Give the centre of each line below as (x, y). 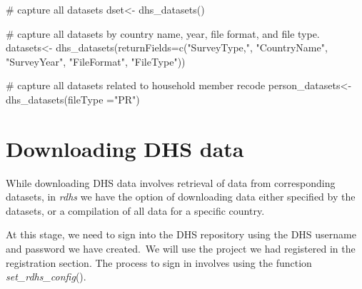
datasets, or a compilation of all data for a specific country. (135, 210)
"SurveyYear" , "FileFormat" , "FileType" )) (96, 61)
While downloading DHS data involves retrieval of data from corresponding (171, 182)
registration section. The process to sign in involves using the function (159, 262)
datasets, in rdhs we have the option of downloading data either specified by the (181, 197)
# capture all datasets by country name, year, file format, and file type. (163, 33)
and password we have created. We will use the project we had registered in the (181, 249)
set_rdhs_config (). (46, 277)
